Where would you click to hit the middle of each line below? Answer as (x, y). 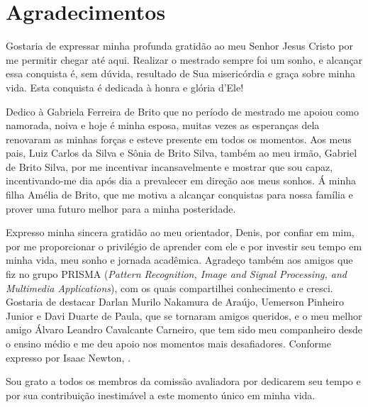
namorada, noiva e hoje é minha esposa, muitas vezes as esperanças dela (163, 125)
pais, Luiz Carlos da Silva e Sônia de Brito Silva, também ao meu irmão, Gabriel (182, 153)
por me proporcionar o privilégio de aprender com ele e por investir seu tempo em (184, 246)
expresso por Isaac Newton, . (68, 357)
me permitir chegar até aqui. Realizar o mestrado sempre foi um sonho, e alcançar (184, 59)
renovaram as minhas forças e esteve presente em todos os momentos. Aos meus (179, 139)
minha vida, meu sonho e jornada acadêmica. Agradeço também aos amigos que (179, 260)
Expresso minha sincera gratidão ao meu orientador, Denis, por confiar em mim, (180, 232)
